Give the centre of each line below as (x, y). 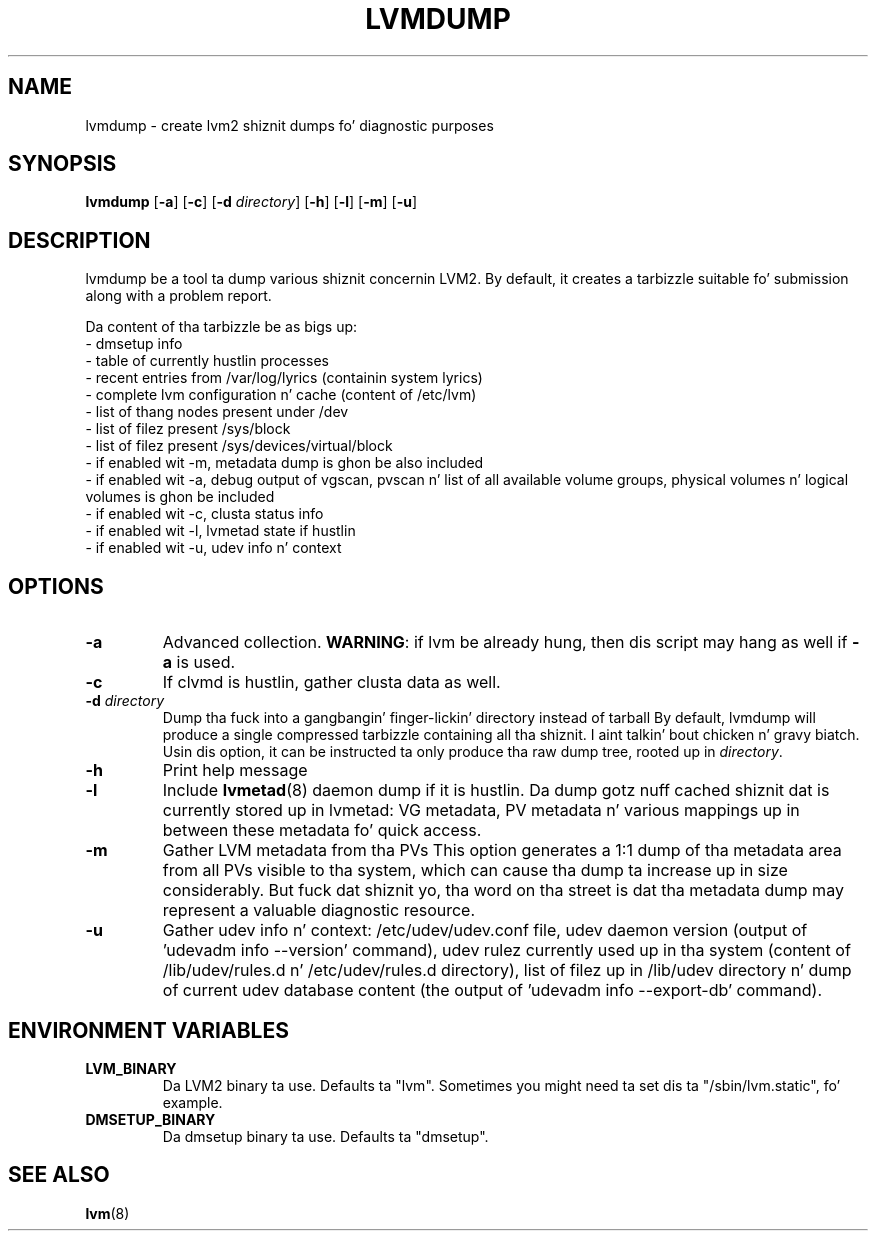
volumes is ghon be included (180, 497)
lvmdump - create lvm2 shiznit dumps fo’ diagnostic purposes (289, 125)
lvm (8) (107, 1213)
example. (192, 1102)
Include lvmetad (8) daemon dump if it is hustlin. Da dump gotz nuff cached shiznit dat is (496, 790)
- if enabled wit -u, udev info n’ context (213, 548)
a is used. (199, 662)
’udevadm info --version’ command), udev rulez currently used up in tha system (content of (506, 950)
